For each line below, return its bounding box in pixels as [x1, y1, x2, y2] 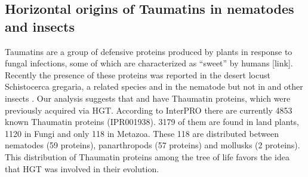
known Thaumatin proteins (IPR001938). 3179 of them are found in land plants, [5, 115, 300, 128]
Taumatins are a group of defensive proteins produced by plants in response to [5, 45, 292, 57]
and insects [5, 17, 75, 35]
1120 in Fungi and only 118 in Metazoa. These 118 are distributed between [5, 127, 279, 139]
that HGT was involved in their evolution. [5, 162, 159, 175]
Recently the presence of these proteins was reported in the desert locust [5, 68, 270, 81]
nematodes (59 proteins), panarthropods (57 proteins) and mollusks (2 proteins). [5, 139, 300, 151]
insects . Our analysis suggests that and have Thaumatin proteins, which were [5, 91, 291, 104]
